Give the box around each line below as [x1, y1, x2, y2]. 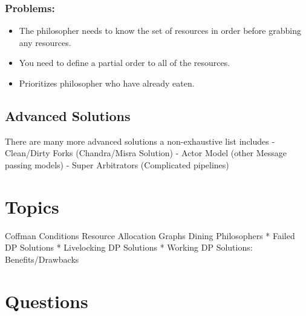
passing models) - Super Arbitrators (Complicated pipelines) [5, 158, 229, 171]
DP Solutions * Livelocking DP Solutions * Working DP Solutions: [5, 241, 253, 254]
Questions [5, 288, 88, 313]
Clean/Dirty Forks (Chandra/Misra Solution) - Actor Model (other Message [5, 146, 287, 159]
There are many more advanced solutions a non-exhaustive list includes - [5, 134, 275, 147]
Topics [5, 194, 59, 219]
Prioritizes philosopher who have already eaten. [19, 77, 195, 89]
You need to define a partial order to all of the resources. [19, 56, 230, 69]
